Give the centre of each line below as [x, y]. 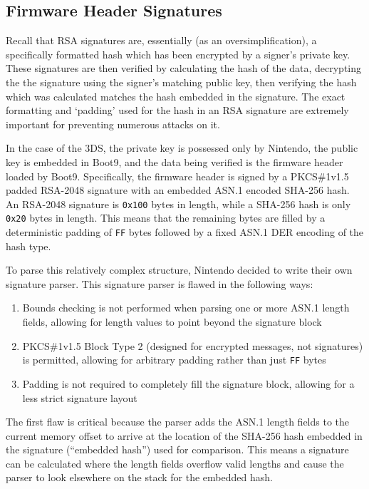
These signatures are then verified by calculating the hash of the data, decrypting [184, 68]
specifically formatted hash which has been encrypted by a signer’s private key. [178, 54]
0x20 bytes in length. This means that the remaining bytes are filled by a [166, 218]
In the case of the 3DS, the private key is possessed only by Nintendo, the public [182, 148]
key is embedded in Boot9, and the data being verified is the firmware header [175, 161]
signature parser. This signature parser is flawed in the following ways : [160, 283]
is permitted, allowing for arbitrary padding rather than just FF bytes [174, 360]
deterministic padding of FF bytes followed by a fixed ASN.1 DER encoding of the [185, 232]
